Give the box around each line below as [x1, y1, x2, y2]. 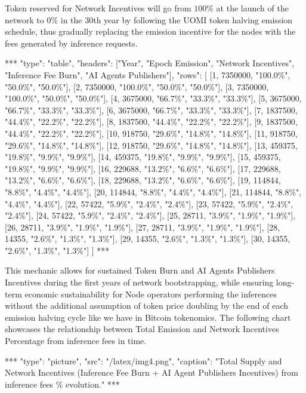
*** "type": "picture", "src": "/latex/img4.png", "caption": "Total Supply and [5, 354, 282, 367]
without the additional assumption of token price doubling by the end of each [5, 299, 289, 312]
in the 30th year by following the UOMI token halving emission [60, 13, 293, 26]
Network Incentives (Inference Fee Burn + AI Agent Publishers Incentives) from [5, 366, 298, 379]
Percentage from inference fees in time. [5, 334, 147, 347]
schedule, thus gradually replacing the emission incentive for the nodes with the [5, 25, 296, 38]
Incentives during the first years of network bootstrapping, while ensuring [5, 276, 274, 288]
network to [5, 13, 44, 26]
